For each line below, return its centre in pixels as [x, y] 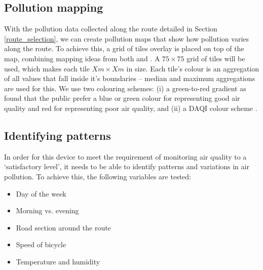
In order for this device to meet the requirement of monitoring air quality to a [125, 156]
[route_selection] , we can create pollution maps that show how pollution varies [127, 38]
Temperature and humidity [58, 261]
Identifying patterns [58, 135]
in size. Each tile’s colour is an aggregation [193, 68]
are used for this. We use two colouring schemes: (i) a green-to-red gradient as [125, 88]
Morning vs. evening [47, 210]
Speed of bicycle [41, 244]
